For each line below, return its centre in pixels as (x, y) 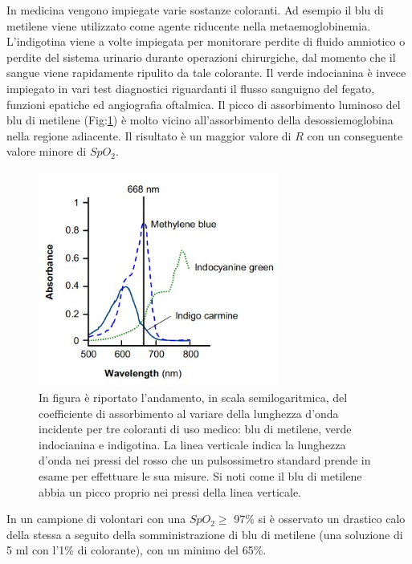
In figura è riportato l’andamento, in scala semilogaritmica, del (193, 397)
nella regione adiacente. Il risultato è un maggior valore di (149, 135)
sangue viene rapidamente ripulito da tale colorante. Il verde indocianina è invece (206, 73)
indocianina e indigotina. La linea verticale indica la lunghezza (192, 444)
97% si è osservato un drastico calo (320, 519)
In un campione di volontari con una (96, 519)
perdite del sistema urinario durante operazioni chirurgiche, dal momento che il (201, 57)
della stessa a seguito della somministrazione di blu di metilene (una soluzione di (205, 534)
